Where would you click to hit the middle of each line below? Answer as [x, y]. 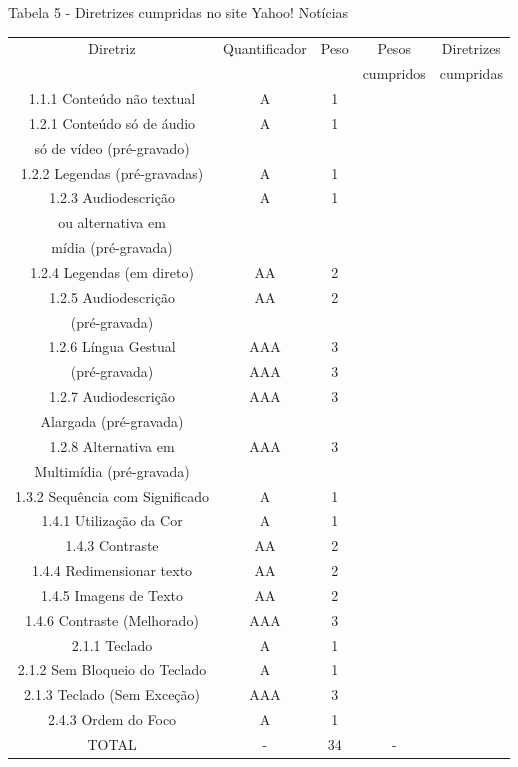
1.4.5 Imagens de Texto [112, 594]
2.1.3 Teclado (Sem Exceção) [112, 694]
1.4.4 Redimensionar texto [112, 570]
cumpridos [394, 73]
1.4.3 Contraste [112, 545]
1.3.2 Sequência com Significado [112, 495]
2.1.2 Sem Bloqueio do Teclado [112, 669]
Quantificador [265, 48]
